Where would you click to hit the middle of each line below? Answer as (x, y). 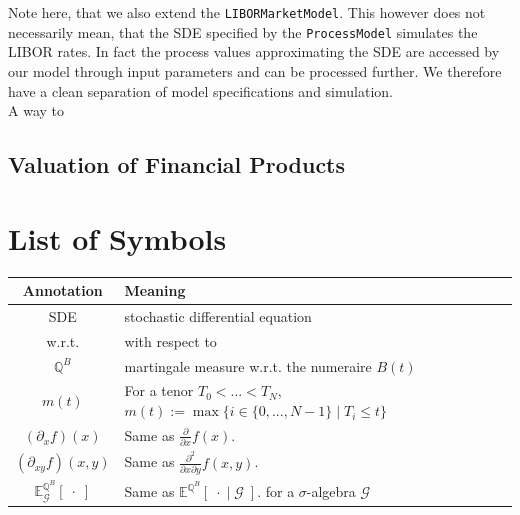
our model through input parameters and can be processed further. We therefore (255, 70)
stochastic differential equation (218, 315)
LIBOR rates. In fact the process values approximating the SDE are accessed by (254, 51)
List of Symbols (117, 237)
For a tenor (159, 390)
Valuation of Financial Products (177, 164)
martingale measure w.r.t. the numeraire (248, 365)
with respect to (170, 340)
